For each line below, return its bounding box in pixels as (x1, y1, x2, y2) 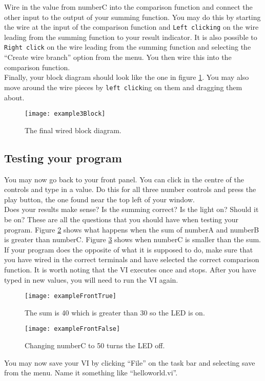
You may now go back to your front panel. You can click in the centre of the (4, 174, 244, 184)
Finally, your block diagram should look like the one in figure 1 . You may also (4, 72, 249, 82)
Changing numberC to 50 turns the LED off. (25, 340, 165, 351)
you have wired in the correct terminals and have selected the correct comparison (4, 254, 259, 265)
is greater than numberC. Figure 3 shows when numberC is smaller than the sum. (4, 234, 261, 245)
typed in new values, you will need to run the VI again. (4, 274, 178, 285)
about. (4, 92, 25, 102)
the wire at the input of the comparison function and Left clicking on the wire (4, 22, 259, 32)
